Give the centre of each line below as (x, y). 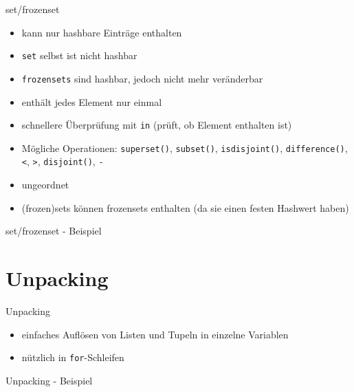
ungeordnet (45, 185)
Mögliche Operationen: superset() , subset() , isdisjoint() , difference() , (185, 148)
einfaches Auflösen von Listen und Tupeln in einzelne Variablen (155, 334)
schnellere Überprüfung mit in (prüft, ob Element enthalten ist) (157, 125)
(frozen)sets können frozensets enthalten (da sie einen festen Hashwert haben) (185, 207)
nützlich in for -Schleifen (73, 357)
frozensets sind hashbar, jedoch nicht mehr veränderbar (142, 78)
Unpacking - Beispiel (49, 380)
